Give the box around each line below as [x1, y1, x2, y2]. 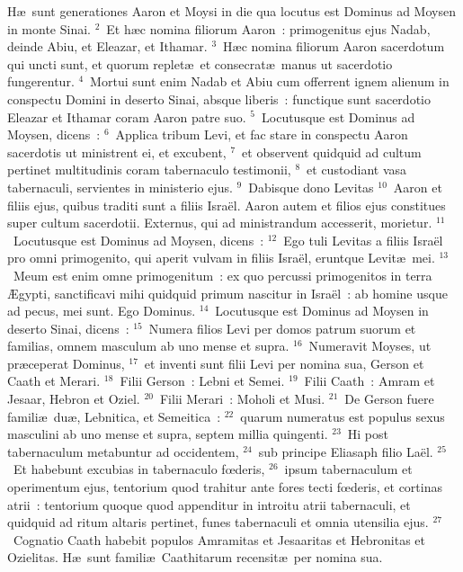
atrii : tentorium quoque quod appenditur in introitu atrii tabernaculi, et [7, 495, 411, 514]
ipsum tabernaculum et [284, 460, 413, 478]
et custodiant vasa [307, 160, 407, 179]
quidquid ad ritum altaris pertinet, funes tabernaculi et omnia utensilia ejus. [7, 513, 429, 532]
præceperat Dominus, [7, 353, 125, 372]
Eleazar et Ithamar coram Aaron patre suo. [7, 107, 246, 126]
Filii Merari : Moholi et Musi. [159, 389, 325, 408]
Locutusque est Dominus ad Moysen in [215, 301, 429, 320]
